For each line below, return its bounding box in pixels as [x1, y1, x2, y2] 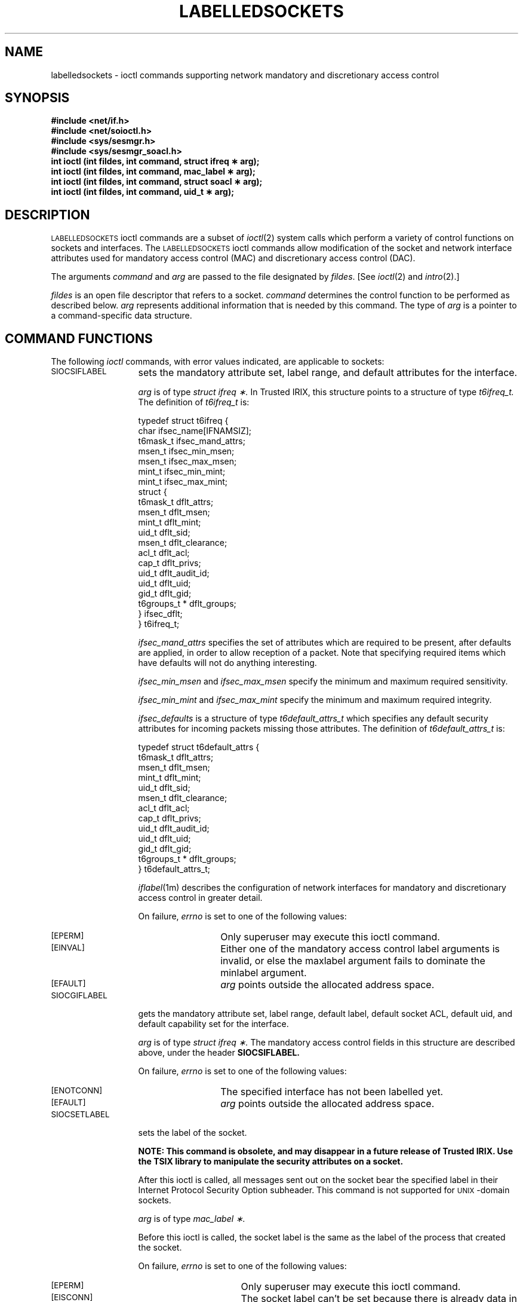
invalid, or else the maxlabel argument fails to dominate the [220, 955, 485, 967]
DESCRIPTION [5, 207, 90, 222]
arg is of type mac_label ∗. [138, 1214, 245, 1224]
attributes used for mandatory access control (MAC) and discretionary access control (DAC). [51, 253, 416, 264]
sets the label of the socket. [138, 1127, 247, 1138]
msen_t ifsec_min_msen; [138, 446, 235, 457]
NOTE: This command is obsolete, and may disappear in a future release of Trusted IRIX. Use [138, 1146, 513, 1157]
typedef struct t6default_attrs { [138, 742, 260, 753]
